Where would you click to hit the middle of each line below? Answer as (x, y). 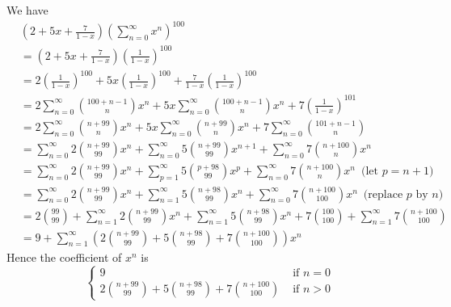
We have (27, 10)
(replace (383, 194)
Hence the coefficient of (64, 257)
